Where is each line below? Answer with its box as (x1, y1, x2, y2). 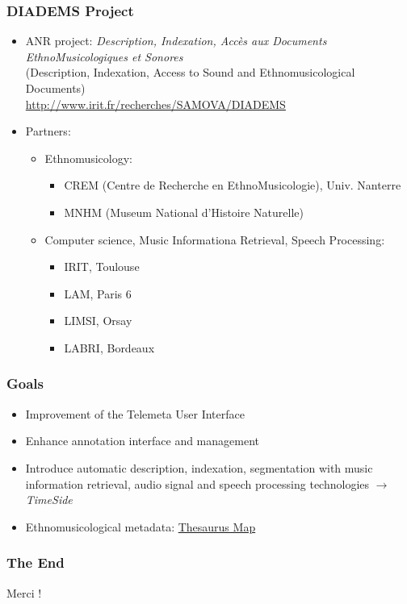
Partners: (25, 123, 71, 140)
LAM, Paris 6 (64, 285, 132, 302)
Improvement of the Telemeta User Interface (25, 405, 245, 422)
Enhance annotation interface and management (25, 432, 259, 449)
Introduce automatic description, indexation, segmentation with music (25, 459, 373, 476)
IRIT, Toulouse (64, 258, 140, 275)
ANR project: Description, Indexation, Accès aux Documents (25, 32, 327, 49)
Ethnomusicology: (44, 149, 132, 166)
